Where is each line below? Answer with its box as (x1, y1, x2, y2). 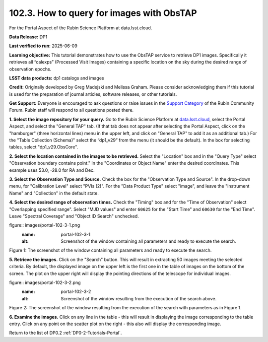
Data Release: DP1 (9, 34, 48, 40)
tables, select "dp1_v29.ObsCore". (9, 144, 78, 150)
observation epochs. (9, 66, 52, 72)
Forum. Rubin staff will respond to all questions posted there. (9, 107, 134, 113)
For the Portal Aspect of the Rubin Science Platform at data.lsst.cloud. (9, 25, 152, 31)
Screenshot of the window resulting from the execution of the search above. (61, 295, 217, 301)
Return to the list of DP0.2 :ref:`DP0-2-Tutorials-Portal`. (9, 330, 122, 336)
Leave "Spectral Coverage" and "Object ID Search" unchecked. (9, 213, 139, 219)
